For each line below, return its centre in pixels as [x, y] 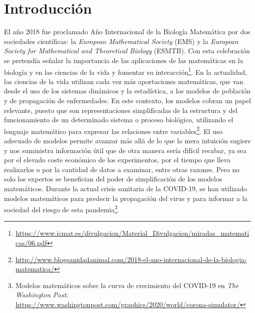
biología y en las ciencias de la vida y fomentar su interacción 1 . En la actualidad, [126, 71]
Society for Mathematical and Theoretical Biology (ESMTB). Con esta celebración [127, 51]
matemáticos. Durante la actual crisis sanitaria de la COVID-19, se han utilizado [126, 188]
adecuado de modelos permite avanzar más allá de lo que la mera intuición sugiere [127, 140]
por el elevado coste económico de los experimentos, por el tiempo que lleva [117, 160]
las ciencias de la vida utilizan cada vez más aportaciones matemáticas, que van [124, 81]
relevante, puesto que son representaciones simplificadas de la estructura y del [121, 110]
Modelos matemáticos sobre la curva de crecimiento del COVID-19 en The [127, 285]
